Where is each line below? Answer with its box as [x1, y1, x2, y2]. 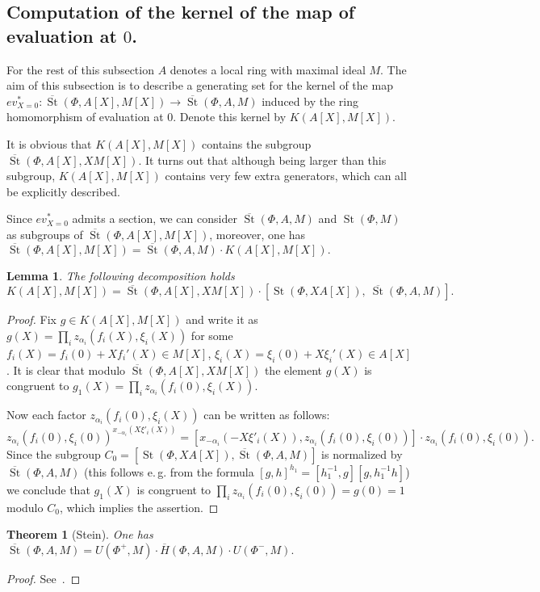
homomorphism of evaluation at [6, 108, 164, 125]
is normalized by [321, 445, 403, 462]
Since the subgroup [6, 445, 101, 462]
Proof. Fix [6, 311, 57, 328]
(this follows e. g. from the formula [84, 463, 254, 480]
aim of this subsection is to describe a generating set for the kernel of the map [6, 77, 393, 94]
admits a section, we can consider [72, 210, 237, 227]
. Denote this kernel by [173, 108, 287, 125]
